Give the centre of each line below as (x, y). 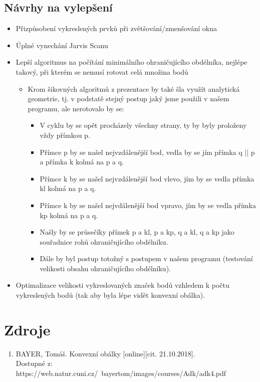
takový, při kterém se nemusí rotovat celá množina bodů (102, 71)
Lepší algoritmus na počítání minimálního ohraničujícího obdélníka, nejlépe (132, 62)
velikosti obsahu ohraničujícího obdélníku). (105, 268)
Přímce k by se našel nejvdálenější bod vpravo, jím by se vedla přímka (148, 205)
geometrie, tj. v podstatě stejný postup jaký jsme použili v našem (128, 99)
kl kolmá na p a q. (68, 188)
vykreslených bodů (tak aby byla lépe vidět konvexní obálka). (110, 295)
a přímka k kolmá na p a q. (82, 162)
